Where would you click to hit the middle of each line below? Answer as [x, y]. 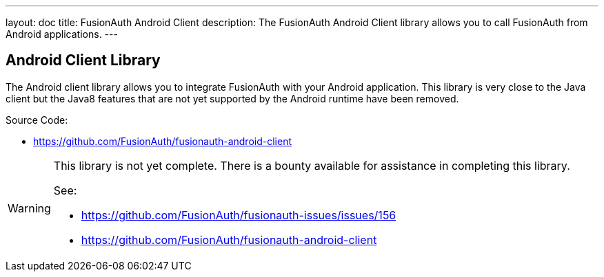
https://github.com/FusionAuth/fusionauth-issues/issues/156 [239, 215]
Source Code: [37, 120]
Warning [29, 208]
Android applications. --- [62, 34]
